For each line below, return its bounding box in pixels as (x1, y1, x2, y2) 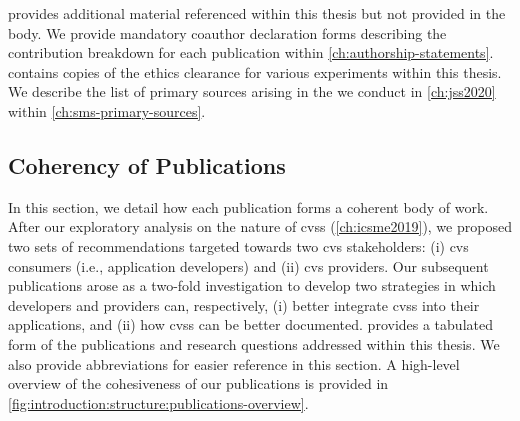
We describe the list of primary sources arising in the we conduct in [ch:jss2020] (8, 81, 496, 102)
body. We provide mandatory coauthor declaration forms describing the (8, 22, 447, 43)
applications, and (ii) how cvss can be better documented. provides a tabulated (8, 314, 493, 335)
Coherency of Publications (8, 149, 286, 180)
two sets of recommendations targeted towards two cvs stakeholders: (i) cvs (8, 235, 469, 256)
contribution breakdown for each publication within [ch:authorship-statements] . (8, 42, 494, 63)
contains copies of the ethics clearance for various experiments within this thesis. (8, 61, 502, 82)
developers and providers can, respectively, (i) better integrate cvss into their (8, 294, 480, 315)
